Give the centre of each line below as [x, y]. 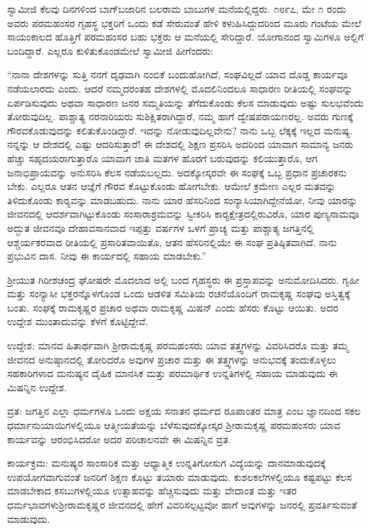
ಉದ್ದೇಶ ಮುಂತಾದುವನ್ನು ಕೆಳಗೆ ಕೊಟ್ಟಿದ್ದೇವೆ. [78, 321]
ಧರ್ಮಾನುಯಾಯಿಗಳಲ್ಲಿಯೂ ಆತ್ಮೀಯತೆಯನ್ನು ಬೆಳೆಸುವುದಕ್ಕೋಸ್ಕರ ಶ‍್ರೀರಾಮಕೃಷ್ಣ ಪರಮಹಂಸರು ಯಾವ [174, 425]
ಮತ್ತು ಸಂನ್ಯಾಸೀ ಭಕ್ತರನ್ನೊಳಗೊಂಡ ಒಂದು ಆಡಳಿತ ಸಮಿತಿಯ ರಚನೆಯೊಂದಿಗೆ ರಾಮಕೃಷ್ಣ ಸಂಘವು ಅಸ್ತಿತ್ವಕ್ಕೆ [179, 293]
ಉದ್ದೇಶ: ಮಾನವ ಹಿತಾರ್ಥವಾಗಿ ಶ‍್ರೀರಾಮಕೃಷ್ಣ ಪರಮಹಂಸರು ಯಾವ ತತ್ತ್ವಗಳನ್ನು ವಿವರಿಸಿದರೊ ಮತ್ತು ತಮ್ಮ [178, 345]
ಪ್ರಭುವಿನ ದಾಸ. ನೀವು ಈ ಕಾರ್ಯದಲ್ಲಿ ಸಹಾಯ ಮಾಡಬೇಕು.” [107, 256]
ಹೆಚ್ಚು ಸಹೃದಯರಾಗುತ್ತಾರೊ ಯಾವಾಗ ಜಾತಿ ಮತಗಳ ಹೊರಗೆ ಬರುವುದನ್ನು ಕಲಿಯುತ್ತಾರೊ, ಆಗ [163, 158]
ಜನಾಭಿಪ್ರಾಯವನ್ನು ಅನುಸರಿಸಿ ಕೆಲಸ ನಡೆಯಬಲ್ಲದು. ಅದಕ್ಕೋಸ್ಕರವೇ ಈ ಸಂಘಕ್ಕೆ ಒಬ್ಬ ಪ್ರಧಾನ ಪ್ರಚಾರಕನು [177, 172]
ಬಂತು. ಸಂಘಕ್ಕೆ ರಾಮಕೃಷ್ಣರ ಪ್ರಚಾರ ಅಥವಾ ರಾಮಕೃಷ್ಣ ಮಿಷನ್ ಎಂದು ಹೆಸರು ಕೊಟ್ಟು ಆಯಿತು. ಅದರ [173, 307]
